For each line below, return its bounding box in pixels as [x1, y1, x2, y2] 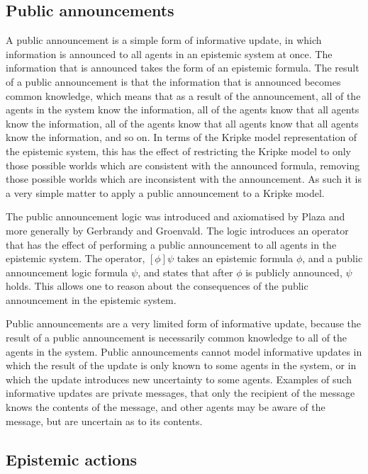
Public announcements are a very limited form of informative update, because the [6, 316, 362, 331]
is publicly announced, [245, 264, 342, 279]
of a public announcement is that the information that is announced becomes [6, 74, 341, 89]
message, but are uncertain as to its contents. [6, 413, 203, 428]
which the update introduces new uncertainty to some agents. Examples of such [6, 371, 352, 386]
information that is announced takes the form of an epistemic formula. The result [6, 60, 359, 75]
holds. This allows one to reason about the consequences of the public [6, 278, 308, 293]
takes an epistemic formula [177, 251, 294, 266]
